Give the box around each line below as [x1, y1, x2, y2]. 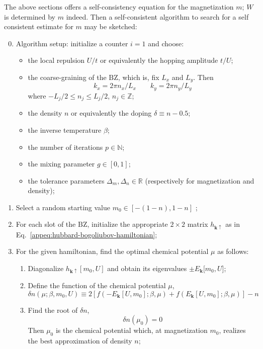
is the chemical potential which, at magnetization [55, 325, 208, 335]
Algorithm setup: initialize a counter [16, 38, 128, 48]
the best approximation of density [28, 335, 132, 346]
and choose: [148, 38, 184, 48]
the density [28, 108, 62, 118]
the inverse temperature [28, 124, 102, 135]
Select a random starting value [16, 202, 111, 212]
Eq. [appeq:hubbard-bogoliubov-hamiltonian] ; [16, 229, 157, 239]
